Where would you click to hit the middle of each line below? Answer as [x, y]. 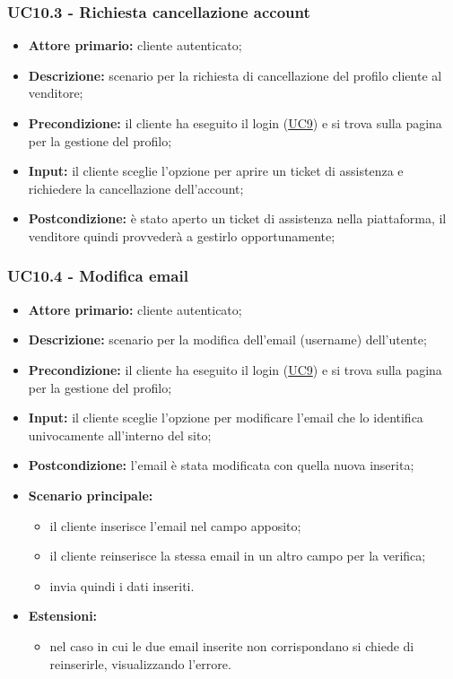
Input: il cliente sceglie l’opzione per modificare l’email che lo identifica [226, 418]
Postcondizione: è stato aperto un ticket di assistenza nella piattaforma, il [237, 218]
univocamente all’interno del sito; [120, 435]
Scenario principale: [91, 495]
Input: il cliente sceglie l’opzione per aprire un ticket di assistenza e [216, 171]
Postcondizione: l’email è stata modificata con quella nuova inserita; [221, 465]
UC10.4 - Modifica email [98, 276]
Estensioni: [63, 616]
